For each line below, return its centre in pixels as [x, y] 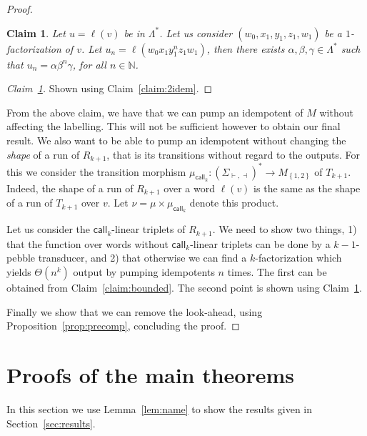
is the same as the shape [307, 188]
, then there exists [246, 48]
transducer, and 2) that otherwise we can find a [142, 258]
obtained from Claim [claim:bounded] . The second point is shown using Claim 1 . [184, 288]
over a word [189, 188]
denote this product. [234, 203]
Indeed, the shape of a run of [70, 188]
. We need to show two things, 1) [285, 229]
